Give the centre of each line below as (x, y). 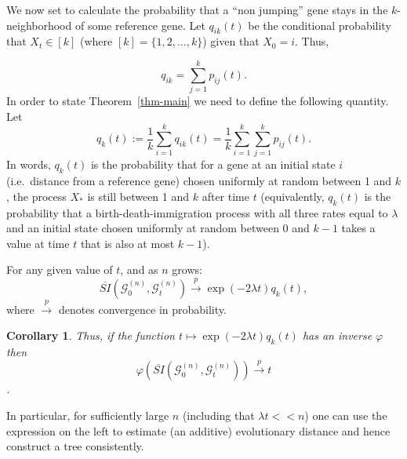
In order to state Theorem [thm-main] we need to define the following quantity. (198, 101)
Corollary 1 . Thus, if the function (91, 335)
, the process (36, 196)
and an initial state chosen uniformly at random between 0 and (158, 228)
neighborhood (39, 25)
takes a (358, 228)
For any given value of (60, 270)
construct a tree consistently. (75, 446)
